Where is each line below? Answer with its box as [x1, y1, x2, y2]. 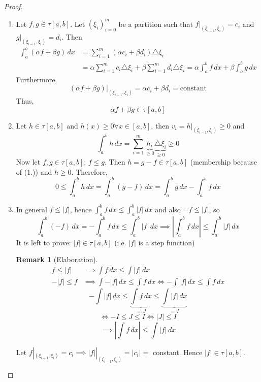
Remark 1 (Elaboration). [16, 254, 98, 265]
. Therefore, [71, 166, 108, 177]
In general [16, 204, 47, 214]
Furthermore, [16, 74, 57, 85]
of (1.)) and [16, 166, 52, 177]
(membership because [190, 156, 257, 167]
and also [155, 204, 181, 214]
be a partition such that [118, 18, 193, 29]
